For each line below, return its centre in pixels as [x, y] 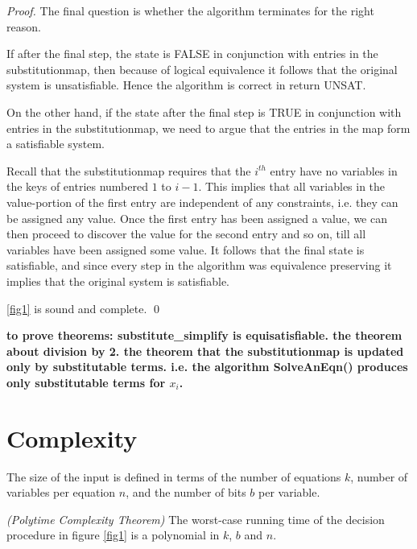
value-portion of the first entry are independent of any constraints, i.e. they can [202, 202]
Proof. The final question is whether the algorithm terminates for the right [190, 10]
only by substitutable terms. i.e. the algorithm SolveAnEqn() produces [207, 367]
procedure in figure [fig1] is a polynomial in [113, 535]
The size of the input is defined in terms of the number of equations [174, 476]
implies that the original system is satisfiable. [118, 281]
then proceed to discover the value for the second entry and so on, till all [186, 234]
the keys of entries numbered [77, 186]
